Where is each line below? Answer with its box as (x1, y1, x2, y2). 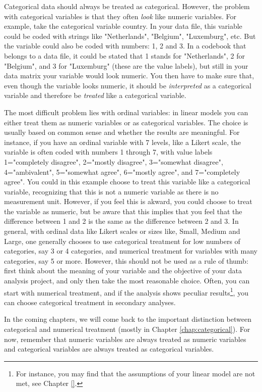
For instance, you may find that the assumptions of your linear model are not (16, 368, 255, 378)
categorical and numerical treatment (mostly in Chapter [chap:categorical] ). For (4, 324, 250, 334)
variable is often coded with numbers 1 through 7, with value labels (4, 146, 213, 157)
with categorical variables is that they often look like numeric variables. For (4, 11, 236, 21)
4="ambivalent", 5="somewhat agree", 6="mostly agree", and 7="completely (4, 166, 240, 177)
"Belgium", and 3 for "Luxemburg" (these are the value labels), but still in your (4, 60, 248, 71)
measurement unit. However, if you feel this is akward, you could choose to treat (4, 196, 252, 207)
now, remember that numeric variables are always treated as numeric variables (4, 333, 246, 344)
